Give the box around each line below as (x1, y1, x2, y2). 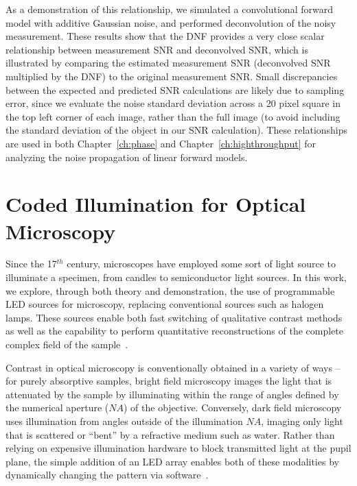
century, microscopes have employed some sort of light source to (67, 256, 336, 271)
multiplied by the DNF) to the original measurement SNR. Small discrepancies (5, 69, 338, 83)
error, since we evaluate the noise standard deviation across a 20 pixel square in (5, 96, 341, 110)
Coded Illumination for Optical (5, 190, 306, 218)
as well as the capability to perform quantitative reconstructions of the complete (5, 324, 344, 338)
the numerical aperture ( (5, 400, 109, 415)
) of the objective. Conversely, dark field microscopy (123, 400, 342, 415)
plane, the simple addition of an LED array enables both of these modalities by (5, 454, 339, 468)
